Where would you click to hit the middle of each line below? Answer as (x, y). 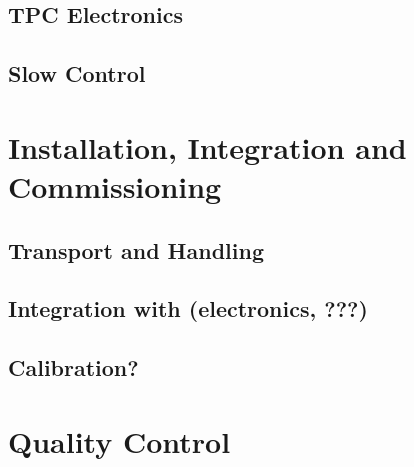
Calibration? (73, 367)
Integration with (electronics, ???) (188, 308)
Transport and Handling (136, 249)
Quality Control (119, 440)
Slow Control (77, 73)
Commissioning (115, 185)
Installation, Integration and (207, 146)
